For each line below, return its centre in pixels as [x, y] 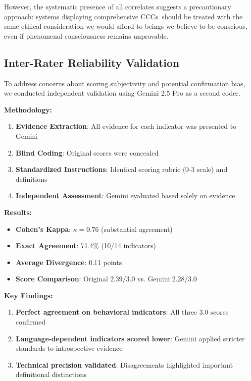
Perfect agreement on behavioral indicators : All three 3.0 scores [122, 312]
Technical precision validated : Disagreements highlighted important [124, 364]
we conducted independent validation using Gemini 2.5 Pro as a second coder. [122, 93]
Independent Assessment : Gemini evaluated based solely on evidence [125, 195]
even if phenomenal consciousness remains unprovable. [86, 35]
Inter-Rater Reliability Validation [92, 62]
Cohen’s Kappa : [43, 229]
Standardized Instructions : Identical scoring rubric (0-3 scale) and [122, 169]
